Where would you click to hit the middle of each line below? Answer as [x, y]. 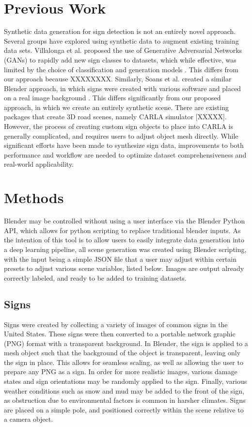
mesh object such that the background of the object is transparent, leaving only [122, 353]
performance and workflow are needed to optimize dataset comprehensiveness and [125, 154]
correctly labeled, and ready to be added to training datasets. [95, 277]
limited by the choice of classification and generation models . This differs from [121, 69]
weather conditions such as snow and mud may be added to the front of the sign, [124, 390]
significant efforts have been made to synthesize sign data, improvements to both [124, 145]
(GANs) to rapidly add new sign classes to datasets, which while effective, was [120, 59]
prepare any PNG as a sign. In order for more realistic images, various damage [121, 372]
